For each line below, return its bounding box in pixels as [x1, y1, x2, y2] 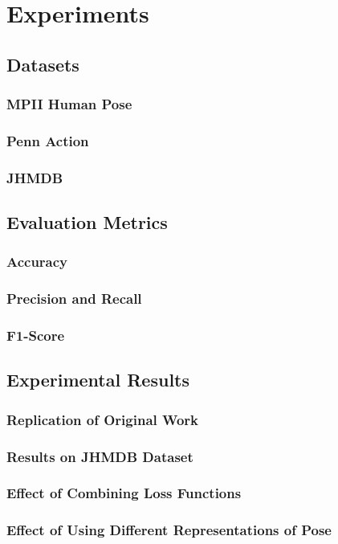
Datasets [6, 51, 79, 76]
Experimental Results [6, 367, 189, 392]
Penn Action [6, 130, 89, 150]
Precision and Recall [6, 288, 142, 309]
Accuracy [6, 252, 68, 272]
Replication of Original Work [6, 409, 198, 429]
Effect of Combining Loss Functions [6, 483, 242, 503]
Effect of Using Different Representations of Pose [6, 520, 332, 540]
